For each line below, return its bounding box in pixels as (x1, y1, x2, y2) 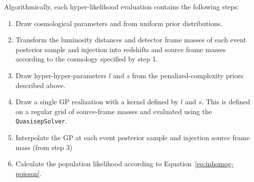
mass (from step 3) (15, 142, 73, 152)
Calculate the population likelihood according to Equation (15, 158, 192, 169)
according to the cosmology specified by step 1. (15, 54, 158, 64)
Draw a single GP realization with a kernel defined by (15, 96, 179, 107)
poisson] (15, 168, 40, 178)
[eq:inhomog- (195, 158, 234, 169)
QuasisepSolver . (15, 116, 67, 126)
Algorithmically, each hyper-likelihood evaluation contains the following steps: (4, 1, 239, 11)
